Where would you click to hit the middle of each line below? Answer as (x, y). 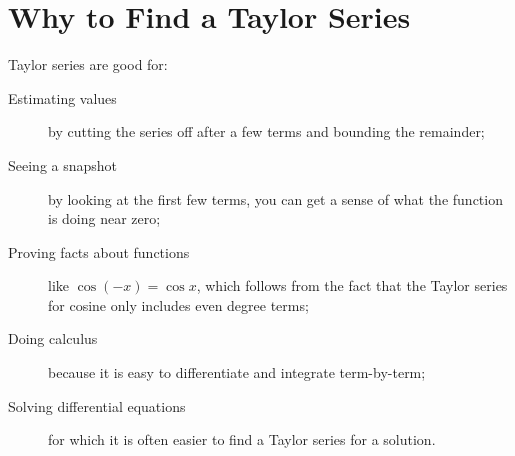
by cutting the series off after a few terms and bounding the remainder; (266, 131)
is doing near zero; (104, 218)
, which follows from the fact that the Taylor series (352, 285)
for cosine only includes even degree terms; (178, 304)
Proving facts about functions (99, 251)
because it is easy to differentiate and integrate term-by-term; (237, 372)
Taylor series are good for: (88, 64)
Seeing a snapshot (63, 164)
